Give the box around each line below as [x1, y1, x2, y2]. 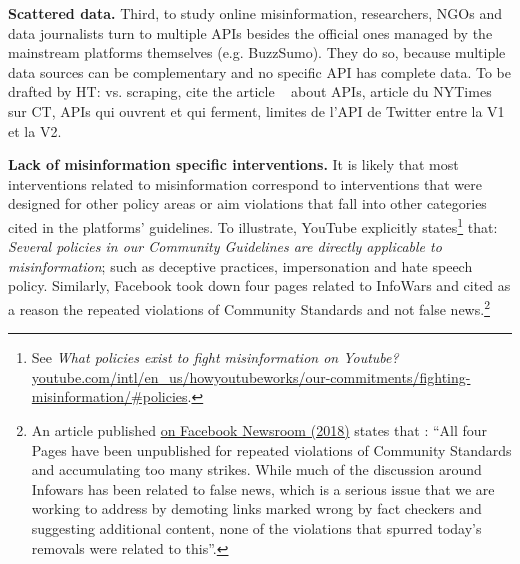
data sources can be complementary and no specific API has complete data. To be [8, 61, 511, 82]
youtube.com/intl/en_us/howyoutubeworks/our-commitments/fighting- [31, 366, 471, 387]
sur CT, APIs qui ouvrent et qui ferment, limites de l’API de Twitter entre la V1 [8, 100, 505, 121]
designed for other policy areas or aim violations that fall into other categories [8, 193, 487, 214]
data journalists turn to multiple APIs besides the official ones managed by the [8, 22, 493, 43]
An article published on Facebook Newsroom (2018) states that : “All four [31, 420, 488, 440]
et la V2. [8, 120, 62, 141]
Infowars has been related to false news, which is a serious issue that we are [31, 478, 495, 499]
